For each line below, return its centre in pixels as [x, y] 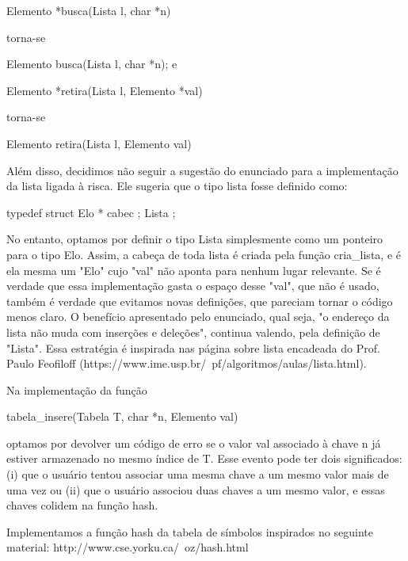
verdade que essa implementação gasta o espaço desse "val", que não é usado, [193, 286]
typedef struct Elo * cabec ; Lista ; [91, 212]
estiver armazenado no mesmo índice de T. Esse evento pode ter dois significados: [204, 458]
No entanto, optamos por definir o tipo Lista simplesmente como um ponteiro [195, 239]
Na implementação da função [77, 389]
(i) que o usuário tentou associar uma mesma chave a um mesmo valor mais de [198, 474]
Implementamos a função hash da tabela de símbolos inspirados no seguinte [190, 531]
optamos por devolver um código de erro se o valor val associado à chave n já [194, 443]
